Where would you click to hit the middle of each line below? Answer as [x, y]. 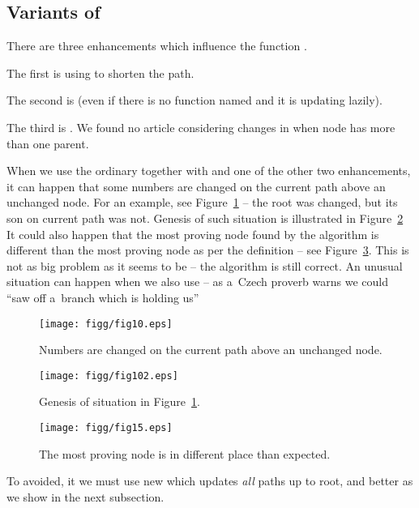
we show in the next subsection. [86, 496]
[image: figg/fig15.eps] [106, 428]
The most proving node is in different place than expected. [185, 453]
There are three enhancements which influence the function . [157, 46]
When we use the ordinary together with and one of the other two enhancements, [209, 171]
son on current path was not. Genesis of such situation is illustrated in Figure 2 [205, 218]
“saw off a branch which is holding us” [103, 297]
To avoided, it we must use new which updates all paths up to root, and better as [210, 481]
